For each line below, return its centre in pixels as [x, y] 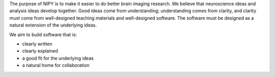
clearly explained [40, 51]
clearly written [37, 44]
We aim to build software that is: [43, 34]
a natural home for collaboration [56, 65]
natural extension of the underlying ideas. [53, 25]
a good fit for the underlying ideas [58, 58]
